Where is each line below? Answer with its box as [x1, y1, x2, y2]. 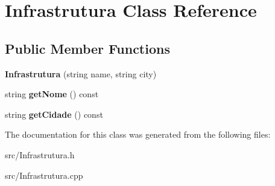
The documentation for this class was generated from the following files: [5, 128, 271, 141]
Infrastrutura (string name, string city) [5, 67, 157, 80]
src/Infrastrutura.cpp [5, 168, 83, 181]
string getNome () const [5, 88, 99, 100]
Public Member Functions [5, 39, 170, 57]
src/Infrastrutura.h [5, 148, 75, 161]
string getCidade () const [5, 107, 103, 120]
